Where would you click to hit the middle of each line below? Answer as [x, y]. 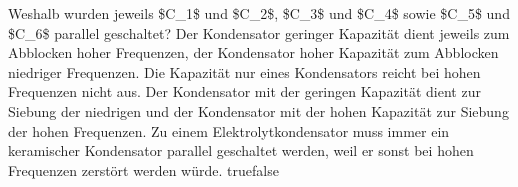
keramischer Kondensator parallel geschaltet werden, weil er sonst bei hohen [241, 150]
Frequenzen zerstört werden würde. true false [143, 169]
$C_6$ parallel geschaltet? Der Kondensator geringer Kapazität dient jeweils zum [259, 32]
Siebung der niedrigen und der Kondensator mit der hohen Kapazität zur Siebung [258, 110]
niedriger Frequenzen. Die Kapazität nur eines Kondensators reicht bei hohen [244, 71]
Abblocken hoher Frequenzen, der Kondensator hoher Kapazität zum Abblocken [253, 52]
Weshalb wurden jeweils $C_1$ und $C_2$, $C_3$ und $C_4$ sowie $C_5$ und [259, 13]
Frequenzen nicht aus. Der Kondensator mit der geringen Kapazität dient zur [244, 91]
